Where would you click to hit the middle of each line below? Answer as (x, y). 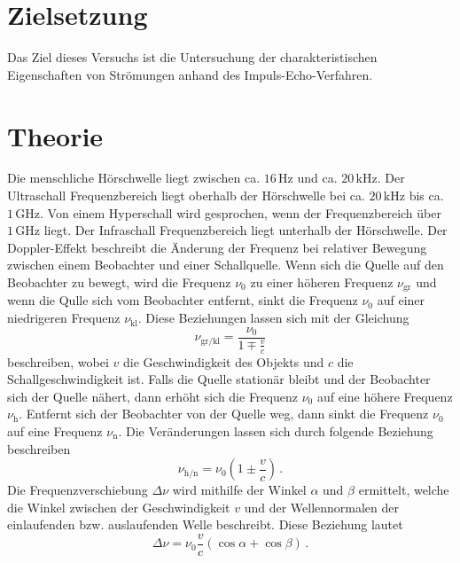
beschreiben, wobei (58, 361)
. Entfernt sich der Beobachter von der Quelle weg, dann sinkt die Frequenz (224, 414)
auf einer (401, 300)
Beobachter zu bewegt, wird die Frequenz (119, 282)
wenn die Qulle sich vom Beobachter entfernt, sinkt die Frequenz (183, 300)
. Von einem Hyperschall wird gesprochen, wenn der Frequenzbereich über (241, 212)
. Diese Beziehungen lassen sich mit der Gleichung (273, 318)
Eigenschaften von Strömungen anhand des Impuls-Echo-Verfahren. (190, 74)
